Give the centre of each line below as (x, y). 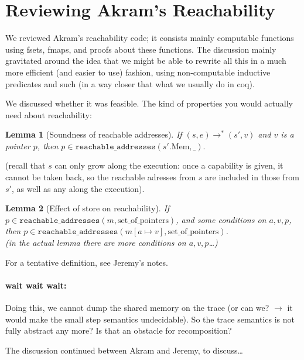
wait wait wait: (36, 285)
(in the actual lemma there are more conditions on (96, 243)
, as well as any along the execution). (78, 188)
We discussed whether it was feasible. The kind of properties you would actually (149, 103)
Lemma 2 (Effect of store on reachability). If (88, 208)
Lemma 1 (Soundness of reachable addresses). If (94, 134)
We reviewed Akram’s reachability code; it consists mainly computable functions (150, 38)
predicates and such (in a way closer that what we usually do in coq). (130, 83)
